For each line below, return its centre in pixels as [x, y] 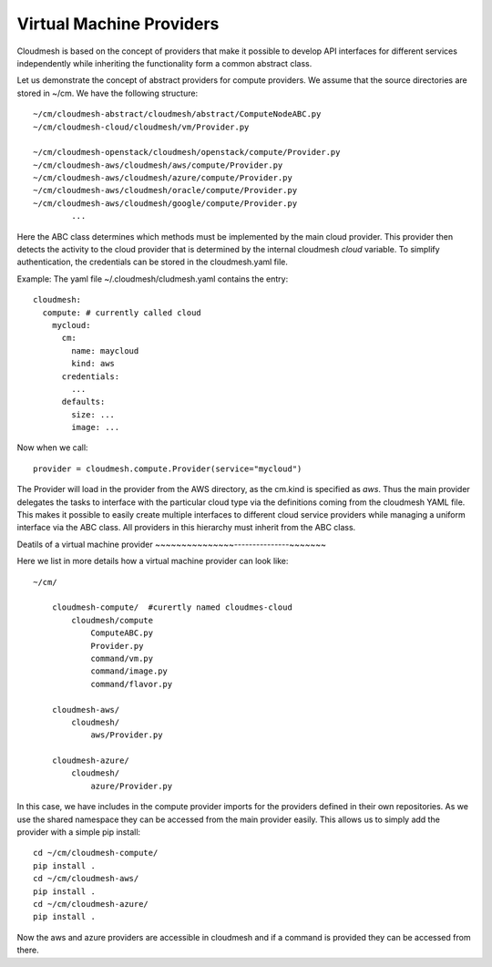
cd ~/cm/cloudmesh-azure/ [91, 904]
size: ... [93, 414]
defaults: [83, 402]
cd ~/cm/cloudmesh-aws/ [86, 879]
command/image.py [129, 671]
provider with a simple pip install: [79, 832]
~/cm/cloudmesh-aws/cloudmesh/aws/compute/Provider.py [158, 165]
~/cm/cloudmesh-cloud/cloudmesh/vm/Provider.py [141, 127]
